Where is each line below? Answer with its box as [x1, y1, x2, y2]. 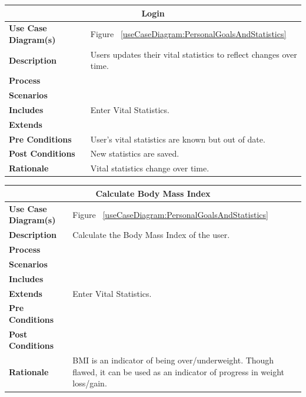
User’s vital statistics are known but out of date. [90, 133, 265, 145]
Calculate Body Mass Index [95, 187, 211, 199]
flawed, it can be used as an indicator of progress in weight [72, 365, 285, 378]
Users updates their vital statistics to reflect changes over [90, 48, 297, 60]
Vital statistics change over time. [90, 162, 209, 174]
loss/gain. [72, 377, 107, 389]
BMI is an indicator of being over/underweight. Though [72, 354, 274, 366]
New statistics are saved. [90, 147, 179, 160]
